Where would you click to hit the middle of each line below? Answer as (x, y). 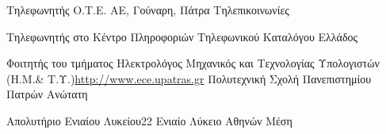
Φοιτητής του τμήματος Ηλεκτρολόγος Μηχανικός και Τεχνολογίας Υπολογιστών (193, 63)
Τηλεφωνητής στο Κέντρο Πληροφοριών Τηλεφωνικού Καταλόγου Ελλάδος (182, 36)
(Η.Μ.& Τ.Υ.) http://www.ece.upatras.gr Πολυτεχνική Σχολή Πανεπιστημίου (189, 78)
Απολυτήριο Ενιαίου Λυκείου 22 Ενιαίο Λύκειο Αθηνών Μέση (149, 120)
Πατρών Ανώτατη (47, 94)
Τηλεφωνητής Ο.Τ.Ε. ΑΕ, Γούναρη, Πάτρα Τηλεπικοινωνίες (148, 10)
